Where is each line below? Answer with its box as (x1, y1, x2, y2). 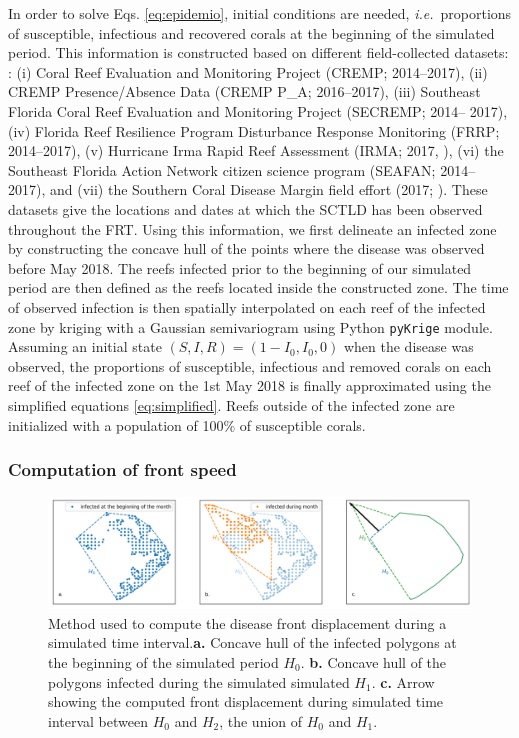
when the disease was (343, 336, 474, 357)
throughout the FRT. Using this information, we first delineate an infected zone (8, 218, 497, 239)
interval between (48, 710, 148, 731)
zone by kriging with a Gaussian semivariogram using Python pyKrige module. (8, 316, 493, 337)
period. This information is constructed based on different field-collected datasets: (8, 42, 509, 63)
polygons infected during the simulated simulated (48, 671, 350, 692)
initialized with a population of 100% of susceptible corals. (8, 414, 366, 435)
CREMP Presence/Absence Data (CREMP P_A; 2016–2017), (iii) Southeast (8, 81, 481, 102)
